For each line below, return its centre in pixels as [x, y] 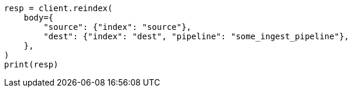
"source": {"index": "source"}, [118, 27]
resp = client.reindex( [58, 8]
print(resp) [31, 64]
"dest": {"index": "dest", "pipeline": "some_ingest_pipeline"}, [196, 36]
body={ [39, 18]
